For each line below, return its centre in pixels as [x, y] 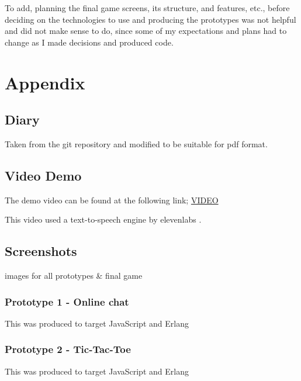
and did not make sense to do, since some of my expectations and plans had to [146, 31]
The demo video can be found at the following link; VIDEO [112, 200]
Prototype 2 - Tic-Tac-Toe [68, 349]
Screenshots [41, 251]
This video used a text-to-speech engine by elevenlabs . [103, 219]
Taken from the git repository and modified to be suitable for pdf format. [136, 143]
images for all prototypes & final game [74, 276]
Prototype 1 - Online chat [67, 301]
